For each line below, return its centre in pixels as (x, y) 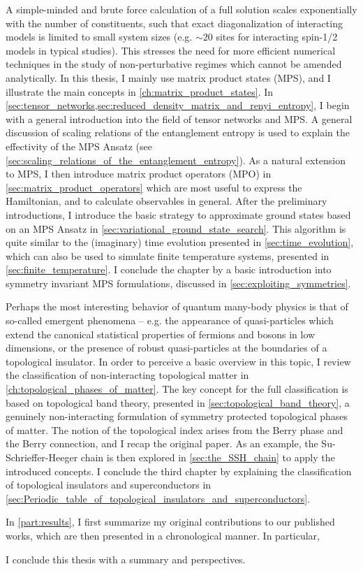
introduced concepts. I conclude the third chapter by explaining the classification (179, 471)
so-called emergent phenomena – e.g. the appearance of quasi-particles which (170, 320)
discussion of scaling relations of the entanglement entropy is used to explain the (178, 132)
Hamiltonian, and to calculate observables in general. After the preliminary (166, 201)
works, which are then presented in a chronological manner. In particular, (163, 535)
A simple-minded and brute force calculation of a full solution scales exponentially (181, 9)
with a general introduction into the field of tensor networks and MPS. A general (179, 118)
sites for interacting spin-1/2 (277, 37)
